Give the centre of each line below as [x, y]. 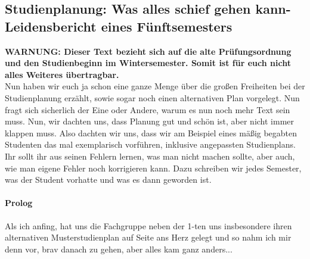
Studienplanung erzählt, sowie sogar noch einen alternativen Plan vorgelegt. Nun [152, 97]
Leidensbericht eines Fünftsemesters [119, 26]
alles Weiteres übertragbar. [62, 74]
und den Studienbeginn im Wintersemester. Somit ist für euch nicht [148, 63]
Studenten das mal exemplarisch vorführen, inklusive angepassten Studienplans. [150, 144]
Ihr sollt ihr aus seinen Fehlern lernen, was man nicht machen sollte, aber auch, [150, 156]
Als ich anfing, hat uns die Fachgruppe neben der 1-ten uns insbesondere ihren [148, 225]
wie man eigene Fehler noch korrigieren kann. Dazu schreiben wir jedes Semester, [153, 168]
